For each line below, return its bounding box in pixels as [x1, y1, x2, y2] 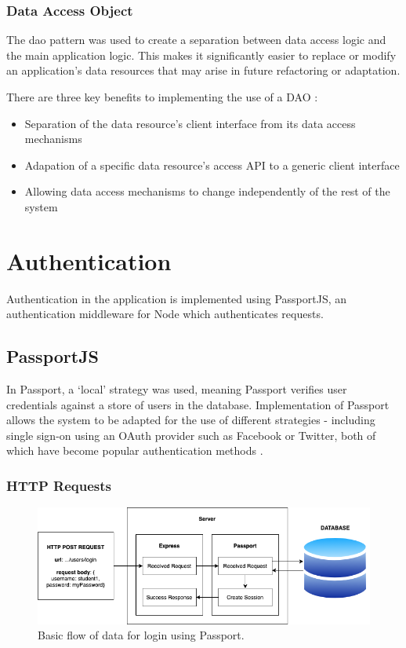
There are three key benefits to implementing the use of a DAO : [6, 89, 318, 104]
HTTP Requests [6, 475, 111, 495]
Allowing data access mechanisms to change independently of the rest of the [24, 183, 390, 200]
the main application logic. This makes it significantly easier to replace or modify [6, 46, 397, 63]
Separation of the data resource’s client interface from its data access [24, 115, 356, 131]
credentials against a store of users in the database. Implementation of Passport [6, 396, 390, 412]
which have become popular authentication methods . [6, 442, 263, 459]
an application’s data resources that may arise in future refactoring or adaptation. [6, 62, 401, 79]
